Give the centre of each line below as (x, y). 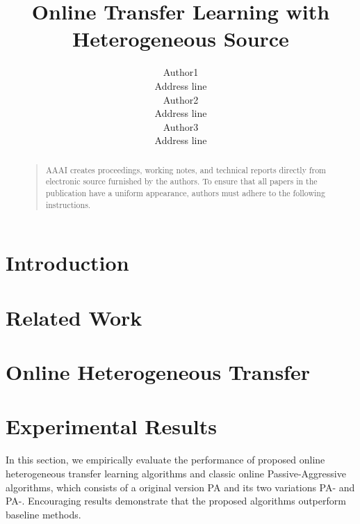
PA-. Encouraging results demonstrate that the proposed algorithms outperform (176, 501)
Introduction (67, 263)
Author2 (181, 99)
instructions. (68, 204)
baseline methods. (43, 514)
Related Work (74, 317)
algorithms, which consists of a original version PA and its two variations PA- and (180, 487)
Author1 (181, 72)
